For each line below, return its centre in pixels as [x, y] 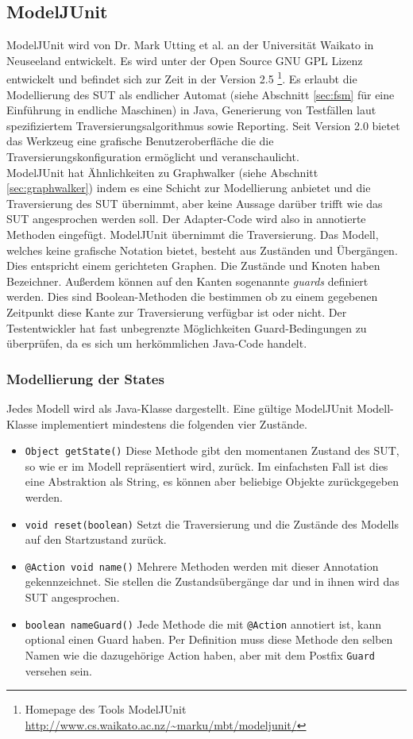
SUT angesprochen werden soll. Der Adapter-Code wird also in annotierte [186, 219]
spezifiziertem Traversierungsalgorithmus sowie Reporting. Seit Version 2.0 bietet [203, 125]
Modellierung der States [85, 378]
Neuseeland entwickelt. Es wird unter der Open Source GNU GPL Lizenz [185, 60]
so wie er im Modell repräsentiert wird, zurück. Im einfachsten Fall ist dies [206, 466]
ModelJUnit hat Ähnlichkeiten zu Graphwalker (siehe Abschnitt [162, 172]
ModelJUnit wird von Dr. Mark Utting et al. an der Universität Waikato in [190, 45]
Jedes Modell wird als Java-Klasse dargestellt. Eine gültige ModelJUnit [180, 408]
